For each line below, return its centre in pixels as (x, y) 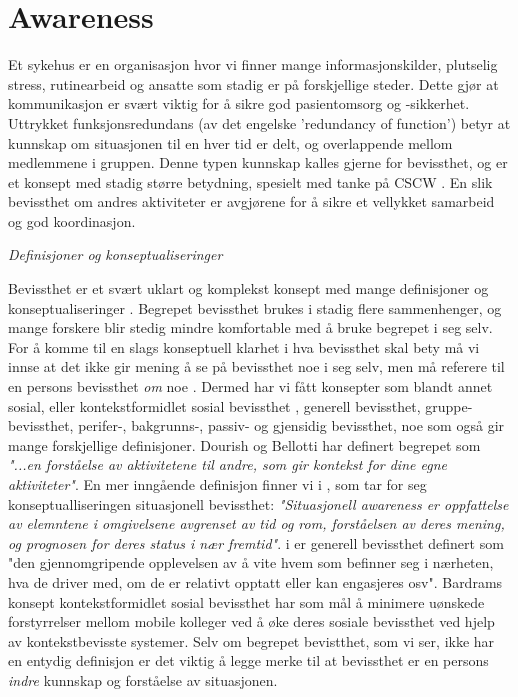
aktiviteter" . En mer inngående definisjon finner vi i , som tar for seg (217, 484)
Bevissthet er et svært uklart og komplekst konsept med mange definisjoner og (248, 288)
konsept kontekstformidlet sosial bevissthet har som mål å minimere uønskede (246, 601)
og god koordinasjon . (72, 220)
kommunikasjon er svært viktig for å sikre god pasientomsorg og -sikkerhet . (239, 103)
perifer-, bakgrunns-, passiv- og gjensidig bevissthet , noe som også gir (291, 425)
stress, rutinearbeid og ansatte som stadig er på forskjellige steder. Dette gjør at (253, 83)
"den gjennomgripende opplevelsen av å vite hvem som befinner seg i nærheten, (251, 562)
